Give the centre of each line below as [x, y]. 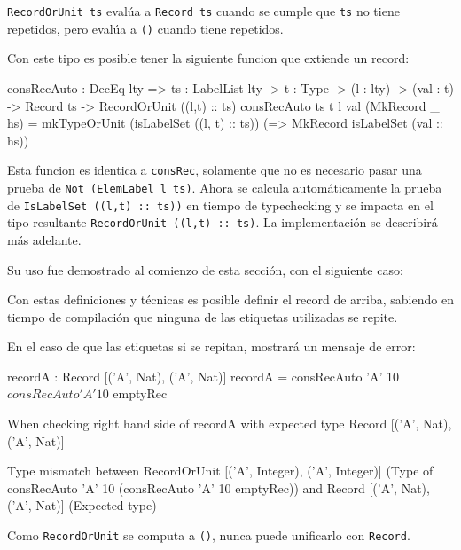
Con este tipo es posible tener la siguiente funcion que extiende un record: [208, 58]
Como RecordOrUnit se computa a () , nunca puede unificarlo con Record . [209, 535]
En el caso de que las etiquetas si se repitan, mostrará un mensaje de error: [211, 346]
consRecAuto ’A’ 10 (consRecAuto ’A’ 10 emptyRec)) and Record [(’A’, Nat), [219, 487]
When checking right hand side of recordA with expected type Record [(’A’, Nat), [230, 424]
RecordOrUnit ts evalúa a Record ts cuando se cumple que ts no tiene [203, 11]
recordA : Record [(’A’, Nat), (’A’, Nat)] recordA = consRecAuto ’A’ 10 [203, 376]
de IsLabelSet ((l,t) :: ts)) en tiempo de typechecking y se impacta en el [220, 204]
